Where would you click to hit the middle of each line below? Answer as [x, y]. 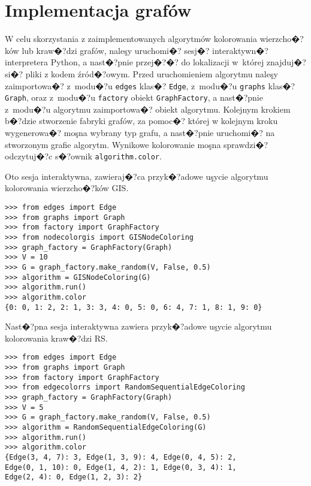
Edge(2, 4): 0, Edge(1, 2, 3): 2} [74, 477]
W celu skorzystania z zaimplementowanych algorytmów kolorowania [131, 39]
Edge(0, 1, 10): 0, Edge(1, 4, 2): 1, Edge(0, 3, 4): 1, [121, 467]
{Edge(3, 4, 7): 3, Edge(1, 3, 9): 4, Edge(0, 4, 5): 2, [121, 457]
